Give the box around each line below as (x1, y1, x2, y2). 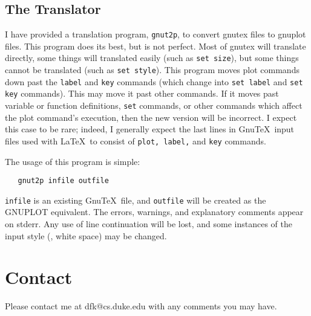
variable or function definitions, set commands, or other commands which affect (5, 99, 303, 112)
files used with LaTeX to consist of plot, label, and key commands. (5, 134, 266, 147)
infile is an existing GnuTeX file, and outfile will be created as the (5, 193, 266, 206)
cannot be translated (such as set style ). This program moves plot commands (5, 63, 300, 76)
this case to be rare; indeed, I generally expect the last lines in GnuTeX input (5, 123, 295, 135)
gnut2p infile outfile (18, 176, 109, 185)
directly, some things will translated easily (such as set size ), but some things (5, 51, 299, 64)
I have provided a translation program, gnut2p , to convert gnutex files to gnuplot (5, 28, 306, 40)
